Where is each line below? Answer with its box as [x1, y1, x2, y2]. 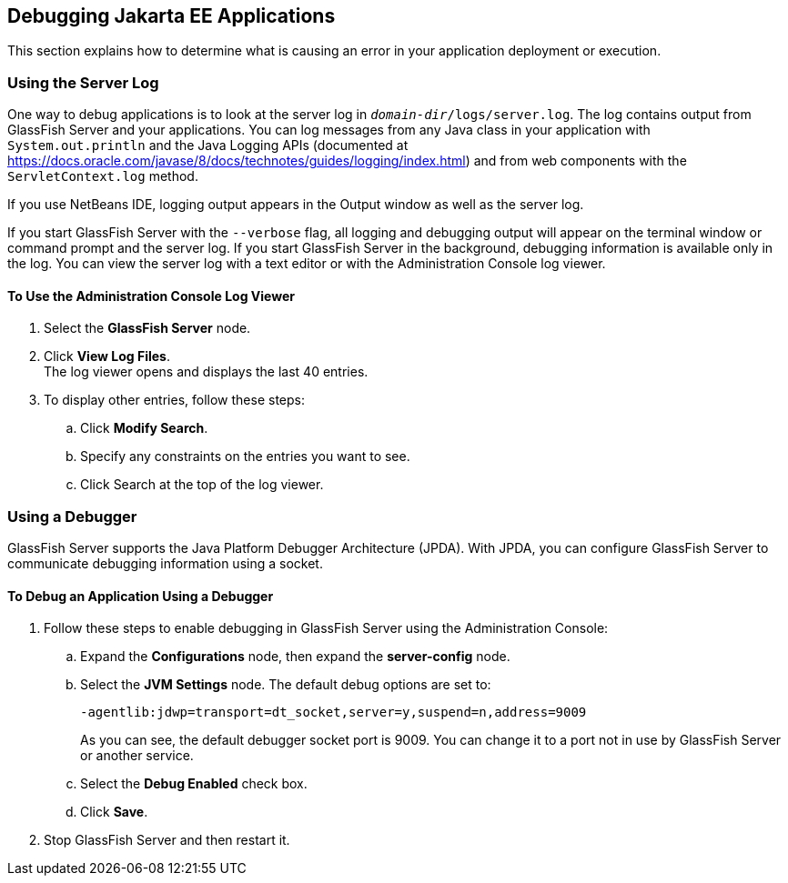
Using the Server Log [7, 73, 159, 92]
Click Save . [80, 804, 148, 820]
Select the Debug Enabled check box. [80, 776, 308, 792]
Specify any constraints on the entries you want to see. [80, 448, 410, 465]
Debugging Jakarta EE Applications [7, 5, 336, 27]
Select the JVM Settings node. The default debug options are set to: [80, 677, 491, 693]
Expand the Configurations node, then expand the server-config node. [80, 648, 510, 665]
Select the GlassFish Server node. [44, 320, 251, 336]
